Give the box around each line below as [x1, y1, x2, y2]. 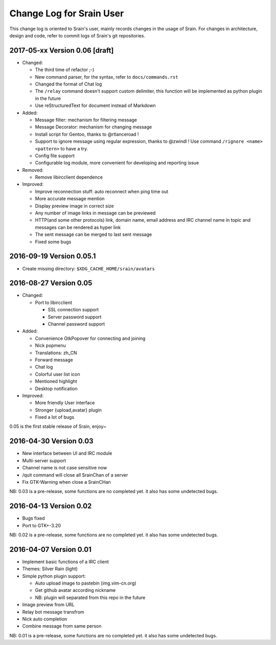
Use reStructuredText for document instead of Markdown [35, 102, 156, 109]
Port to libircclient [35, 299, 73, 306]
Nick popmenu [35, 342, 66, 349]
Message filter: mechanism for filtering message [35, 117, 137, 123]
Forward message [35, 356, 74, 363]
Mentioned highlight [35, 378, 78, 384]
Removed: [22, 167, 43, 173]
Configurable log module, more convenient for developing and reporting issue [35, 160, 199, 166]
